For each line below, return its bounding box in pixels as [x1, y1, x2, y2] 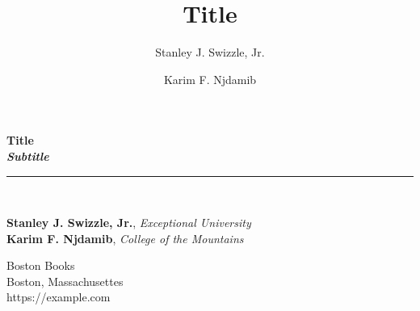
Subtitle [6, 147, 49, 164]
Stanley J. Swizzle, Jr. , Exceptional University [6, 214, 251, 231]
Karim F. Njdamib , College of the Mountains [6, 229, 244, 246]
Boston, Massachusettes [6, 272, 124, 289]
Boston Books [6, 257, 75, 274]
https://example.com [6, 288, 111, 305]
